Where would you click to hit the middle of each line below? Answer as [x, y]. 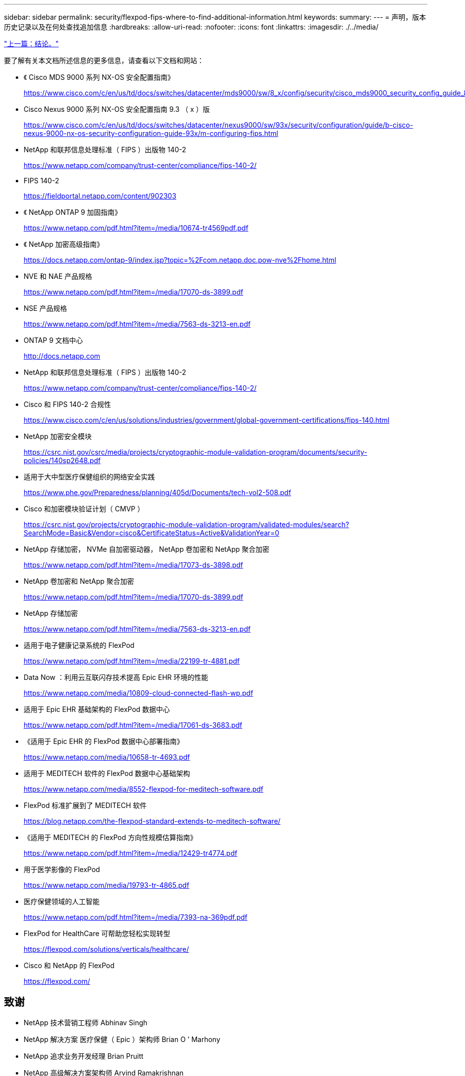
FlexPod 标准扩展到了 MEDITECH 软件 [85, 805]
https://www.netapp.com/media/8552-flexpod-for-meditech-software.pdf [144, 789]
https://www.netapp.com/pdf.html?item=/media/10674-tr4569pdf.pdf [136, 228]
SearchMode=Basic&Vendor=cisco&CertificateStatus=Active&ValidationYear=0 [151, 533]
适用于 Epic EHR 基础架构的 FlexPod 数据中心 [97, 709]
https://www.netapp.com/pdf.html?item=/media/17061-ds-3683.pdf [133, 725]
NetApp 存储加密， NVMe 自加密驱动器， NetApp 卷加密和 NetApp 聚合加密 [147, 549]
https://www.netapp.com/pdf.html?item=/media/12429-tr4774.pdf [131, 853]
